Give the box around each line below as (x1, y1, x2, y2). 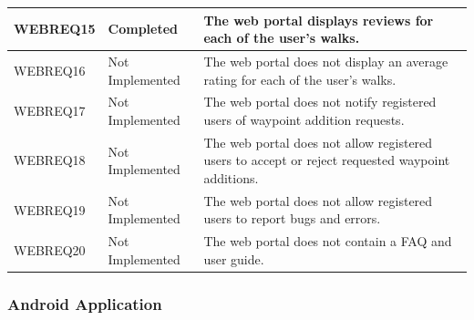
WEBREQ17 (14, 101, 86, 120)
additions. (203, 169, 259, 187)
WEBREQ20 (14, 241, 86, 260)
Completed (108, 19, 179, 38)
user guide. (203, 249, 264, 268)
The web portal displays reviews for (203, 10, 434, 29)
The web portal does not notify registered (203, 92, 437, 111)
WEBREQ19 (14, 200, 86, 219)
